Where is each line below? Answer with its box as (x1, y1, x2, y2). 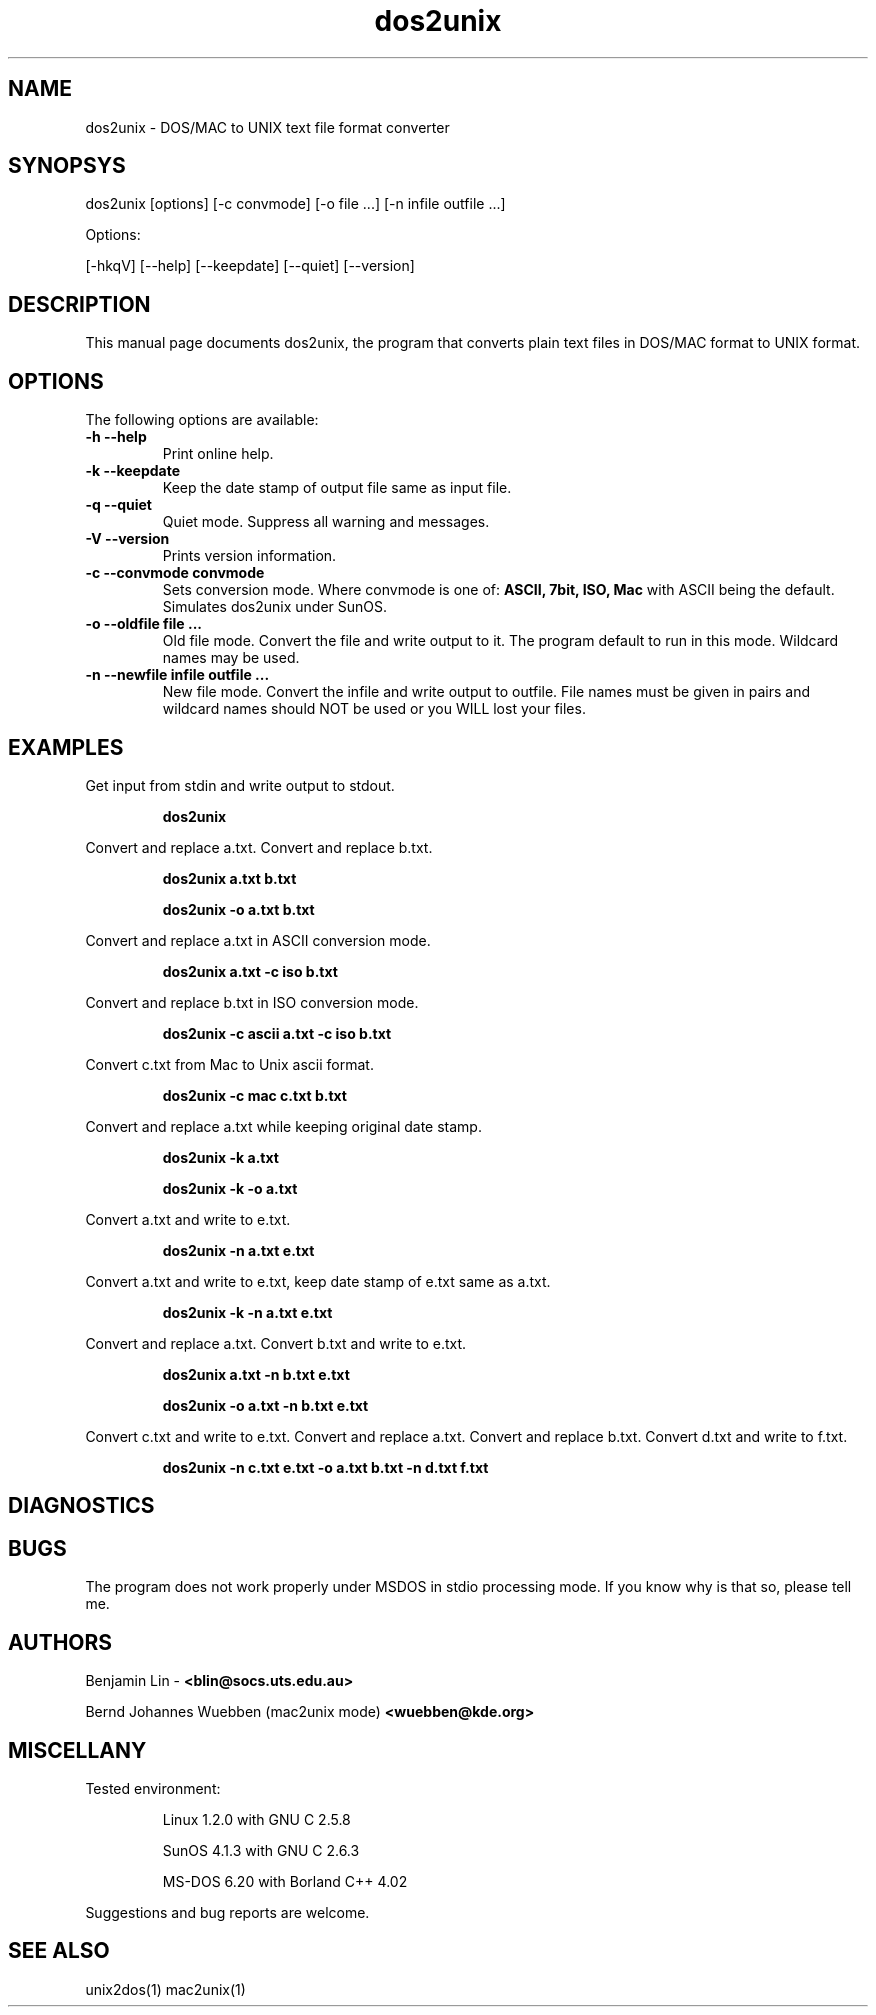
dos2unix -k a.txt (162, 1148, 279, 1166)
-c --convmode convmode (85, 564, 265, 582)
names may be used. (162, 649, 300, 667)
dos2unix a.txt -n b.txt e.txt (162, 1365, 350, 1383)
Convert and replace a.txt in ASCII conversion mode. (85, 931, 431, 949)
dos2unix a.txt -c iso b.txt (162, 962, 338, 980)
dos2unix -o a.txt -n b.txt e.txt (162, 1396, 369, 1414)
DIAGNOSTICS (8, 1493, 155, 1519)
